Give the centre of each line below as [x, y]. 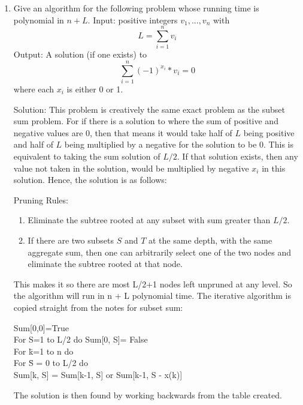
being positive [269, 132]
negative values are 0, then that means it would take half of [123, 132]
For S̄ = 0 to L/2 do [51, 363]
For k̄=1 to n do [43, 351]
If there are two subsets [71, 240]
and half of [33, 144]
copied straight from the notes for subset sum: [98, 307]
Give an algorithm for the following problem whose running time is [136, 8]
